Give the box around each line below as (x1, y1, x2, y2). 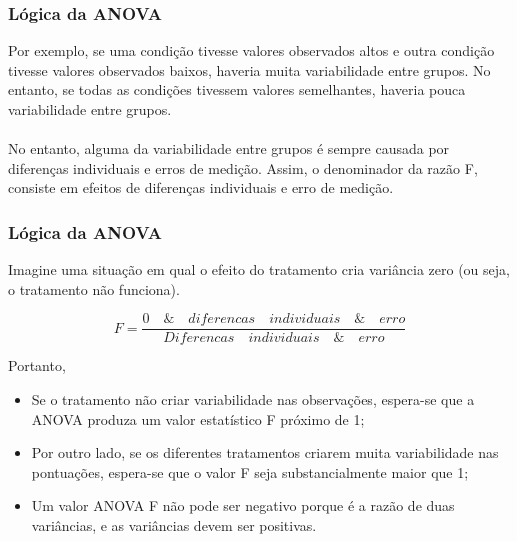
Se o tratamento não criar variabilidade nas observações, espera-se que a (31, 389, 475, 410)
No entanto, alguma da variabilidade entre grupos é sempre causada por (8, 138, 450, 159)
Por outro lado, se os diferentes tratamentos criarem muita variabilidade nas (31, 442, 499, 463)
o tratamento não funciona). (8, 278, 180, 299)
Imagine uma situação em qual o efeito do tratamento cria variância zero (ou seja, (8, 259, 510, 280)
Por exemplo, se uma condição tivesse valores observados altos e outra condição (8, 40, 495, 61)
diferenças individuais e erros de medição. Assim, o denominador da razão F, (8, 157, 478, 178)
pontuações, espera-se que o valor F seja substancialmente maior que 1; (31, 461, 469, 482)
